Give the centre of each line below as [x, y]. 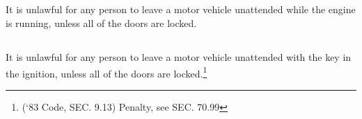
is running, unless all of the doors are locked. [101, 22]
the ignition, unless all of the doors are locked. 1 [107, 72]
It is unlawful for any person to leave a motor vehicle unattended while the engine [181, 9]
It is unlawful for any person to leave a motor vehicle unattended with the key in [179, 56]
